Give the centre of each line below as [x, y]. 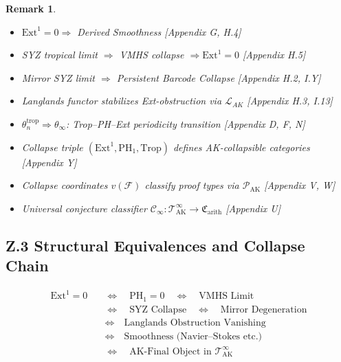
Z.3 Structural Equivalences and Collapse [155, 245]
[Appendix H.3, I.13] [290, 101]
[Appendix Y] [49, 162]
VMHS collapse [152, 55]
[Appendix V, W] [300, 185]
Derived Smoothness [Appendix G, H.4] [159, 31]
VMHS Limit [227, 296]
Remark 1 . [31, 8]
